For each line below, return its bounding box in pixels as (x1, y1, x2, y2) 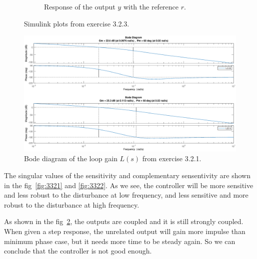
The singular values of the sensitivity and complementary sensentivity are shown (4, 170, 250, 181)
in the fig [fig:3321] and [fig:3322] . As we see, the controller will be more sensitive (4, 180, 253, 190)
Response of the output (44, 1, 115, 11)
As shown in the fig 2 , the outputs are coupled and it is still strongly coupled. (4, 216, 243, 227)
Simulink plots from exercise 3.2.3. (24, 18, 129, 28)
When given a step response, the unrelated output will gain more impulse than (4, 226, 245, 237)
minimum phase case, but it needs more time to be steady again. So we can (4, 236, 235, 246)
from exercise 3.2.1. (142, 153, 201, 164)
